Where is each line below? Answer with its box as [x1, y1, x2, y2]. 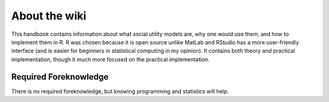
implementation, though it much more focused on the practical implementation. [11, 55, 210, 63]
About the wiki [11, 9, 87, 22]
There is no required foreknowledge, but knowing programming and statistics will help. [11, 87, 229, 95]
